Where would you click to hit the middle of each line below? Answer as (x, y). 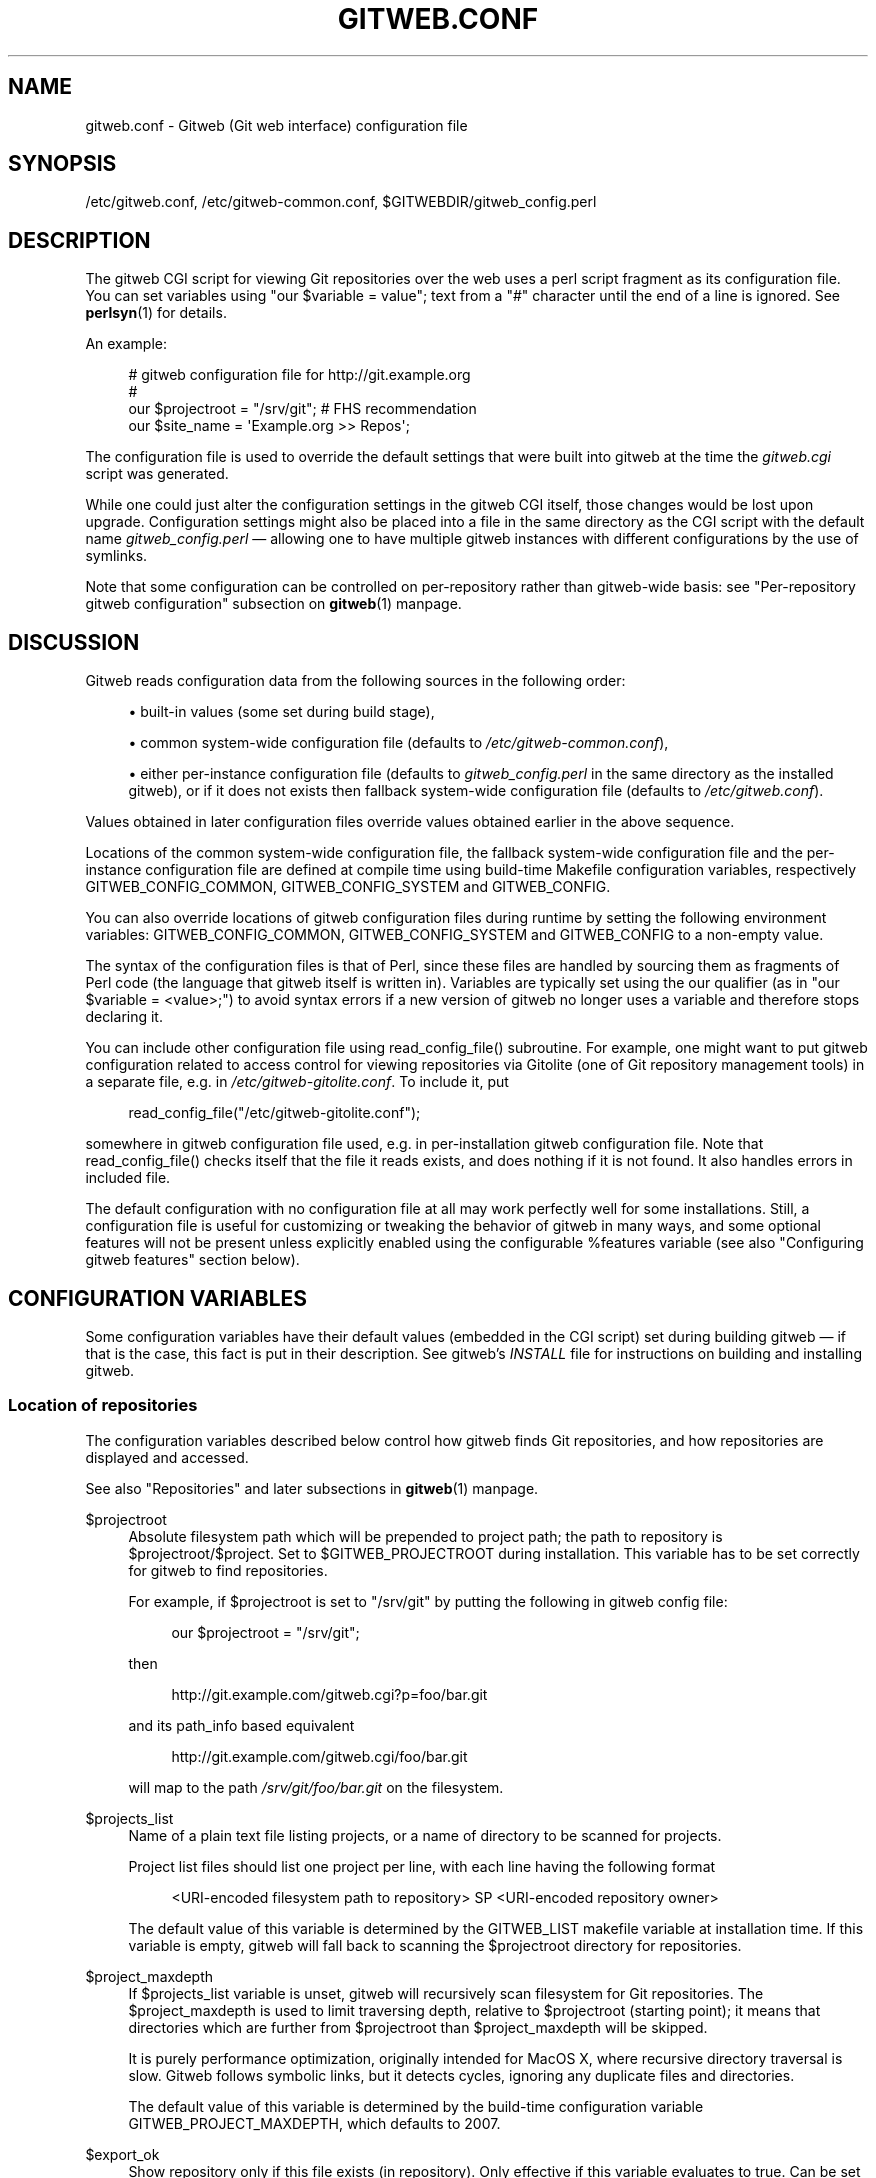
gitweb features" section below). (192, 1260)
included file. (128, 1178)
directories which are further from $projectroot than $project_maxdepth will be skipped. (418, 2027)
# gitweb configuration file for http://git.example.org (299, 375)
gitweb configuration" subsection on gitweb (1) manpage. (273, 604)
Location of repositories (103, 1405)
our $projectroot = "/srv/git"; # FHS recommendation (302, 409)
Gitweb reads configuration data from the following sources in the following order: (355, 681)
